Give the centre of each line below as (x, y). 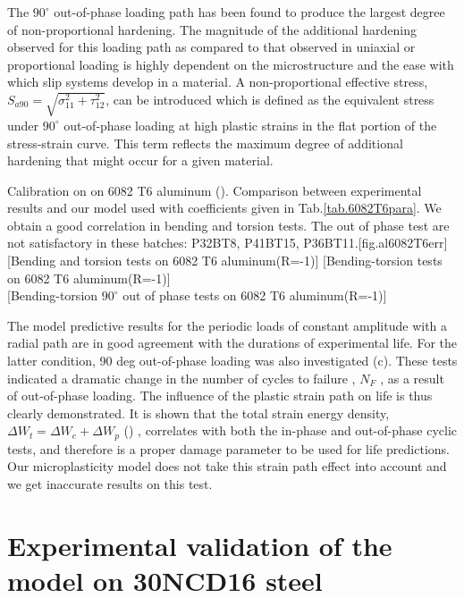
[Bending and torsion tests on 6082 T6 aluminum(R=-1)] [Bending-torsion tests (225, 261)
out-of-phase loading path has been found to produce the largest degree (249, 12)
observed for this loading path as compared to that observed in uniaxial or (211, 47)
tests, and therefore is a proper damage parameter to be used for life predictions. (228, 448)
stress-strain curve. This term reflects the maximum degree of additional (205, 143)
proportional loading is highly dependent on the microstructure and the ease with (231, 64)
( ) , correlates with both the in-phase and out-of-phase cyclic (290, 430)
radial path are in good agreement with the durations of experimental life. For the (232, 343)
